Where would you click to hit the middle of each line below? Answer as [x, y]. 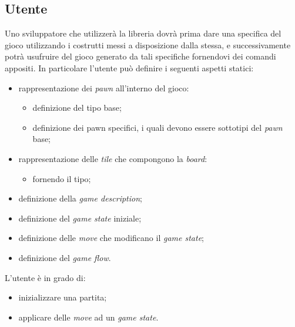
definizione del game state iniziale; [80, 218]
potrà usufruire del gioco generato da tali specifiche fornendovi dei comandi [140, 56]
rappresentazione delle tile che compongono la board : [113, 158]
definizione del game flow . [65, 257]
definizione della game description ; [80, 198]
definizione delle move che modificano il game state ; [111, 238]
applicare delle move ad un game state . [88, 317]
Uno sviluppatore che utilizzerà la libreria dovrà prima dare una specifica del [143, 33]
